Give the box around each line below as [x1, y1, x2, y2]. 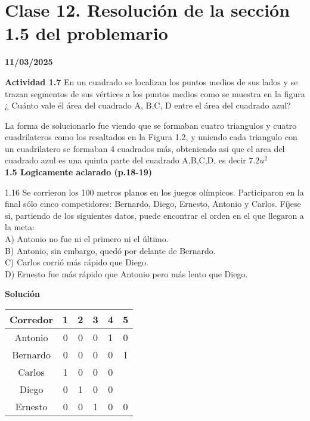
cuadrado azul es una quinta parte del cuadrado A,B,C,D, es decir [5, 154, 246, 166]
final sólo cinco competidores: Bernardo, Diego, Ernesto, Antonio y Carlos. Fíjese [5, 197, 301, 210]
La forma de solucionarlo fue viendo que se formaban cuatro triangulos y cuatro [5, 119, 297, 131]
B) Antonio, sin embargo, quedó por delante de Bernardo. [5, 244, 216, 256]
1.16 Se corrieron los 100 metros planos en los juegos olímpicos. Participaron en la [5, 185, 304, 198]
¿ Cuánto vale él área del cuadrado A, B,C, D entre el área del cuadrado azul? [5, 99, 291, 112]
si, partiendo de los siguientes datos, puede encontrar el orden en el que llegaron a [5, 209, 304, 221]
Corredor [10, 312, 54, 326]
